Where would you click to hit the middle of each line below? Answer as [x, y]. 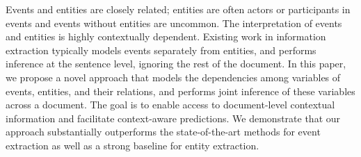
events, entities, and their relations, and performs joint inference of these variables [180, 91]
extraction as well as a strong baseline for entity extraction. [133, 145]
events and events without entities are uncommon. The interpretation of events [174, 23]
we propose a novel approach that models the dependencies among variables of [173, 77]
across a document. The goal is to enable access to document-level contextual [170, 105]
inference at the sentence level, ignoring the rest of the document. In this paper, [176, 64]
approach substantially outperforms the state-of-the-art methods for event [163, 132]
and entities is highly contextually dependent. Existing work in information [166, 36]
